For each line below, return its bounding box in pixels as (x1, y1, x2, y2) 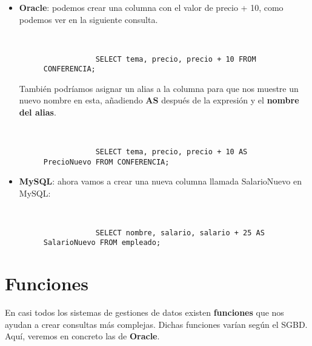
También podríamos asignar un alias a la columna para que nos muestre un (19, 82, 299, 94)
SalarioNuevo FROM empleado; (43, 238, 161, 247)
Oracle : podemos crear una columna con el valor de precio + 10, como (19, 1, 284, 13)
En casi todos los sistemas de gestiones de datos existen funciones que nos (5, 306, 284, 319)
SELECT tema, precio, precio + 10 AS (95, 147, 248, 156)
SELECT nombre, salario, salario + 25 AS (95, 228, 265, 237)
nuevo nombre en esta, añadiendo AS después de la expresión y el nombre (19, 94, 299, 106)
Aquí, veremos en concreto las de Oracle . (5, 330, 160, 342)
